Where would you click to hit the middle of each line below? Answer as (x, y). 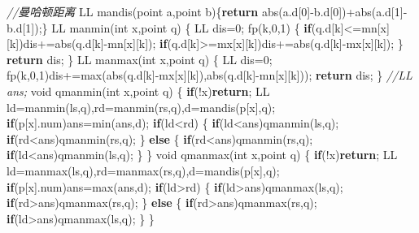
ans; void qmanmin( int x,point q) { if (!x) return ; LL (138, 91)
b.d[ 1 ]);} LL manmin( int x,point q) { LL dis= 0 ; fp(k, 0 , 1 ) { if (159, 27)
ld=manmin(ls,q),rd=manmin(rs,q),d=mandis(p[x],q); (141, 107)
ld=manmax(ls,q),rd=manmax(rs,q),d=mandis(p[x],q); (143, 170)
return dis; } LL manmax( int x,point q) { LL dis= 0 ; (140, 59)
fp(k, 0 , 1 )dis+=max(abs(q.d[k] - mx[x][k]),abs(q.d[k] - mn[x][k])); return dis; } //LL (209, 75)
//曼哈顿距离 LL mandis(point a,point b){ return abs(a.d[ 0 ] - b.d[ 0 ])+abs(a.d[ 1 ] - (207, 11)
